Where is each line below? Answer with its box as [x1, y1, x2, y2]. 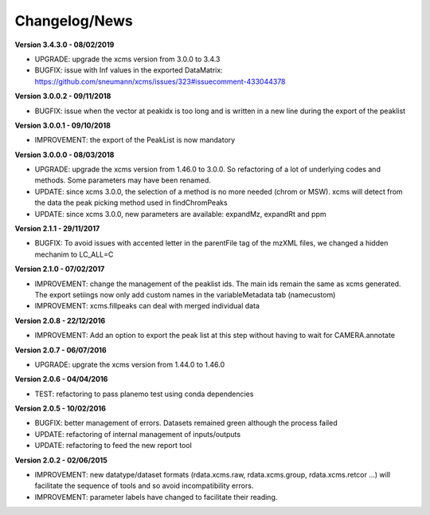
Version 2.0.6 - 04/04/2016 [14, 375, 108, 384]
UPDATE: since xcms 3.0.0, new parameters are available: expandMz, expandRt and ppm [34, 209, 326, 218]
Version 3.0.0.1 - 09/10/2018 [14, 120, 111, 130]
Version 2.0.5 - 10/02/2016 [14, 403, 107, 414]
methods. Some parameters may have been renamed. [34, 175, 211, 185]
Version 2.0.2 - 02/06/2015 [14, 455, 107, 465]
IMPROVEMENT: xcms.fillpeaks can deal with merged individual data [34, 301, 260, 311]
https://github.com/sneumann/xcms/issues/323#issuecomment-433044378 [34, 77, 286, 86]
